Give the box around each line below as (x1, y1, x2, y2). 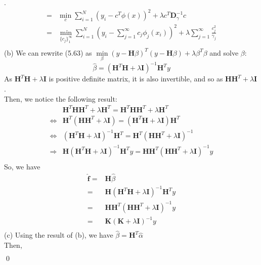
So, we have (4, 161, 40, 171)
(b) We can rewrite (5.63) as (4, 47, 92, 58)
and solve (209, 47, 239, 58)
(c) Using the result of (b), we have (4, 230, 113, 240)
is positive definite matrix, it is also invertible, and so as (49, 73, 223, 84)
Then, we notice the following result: (4, 93, 117, 104)
